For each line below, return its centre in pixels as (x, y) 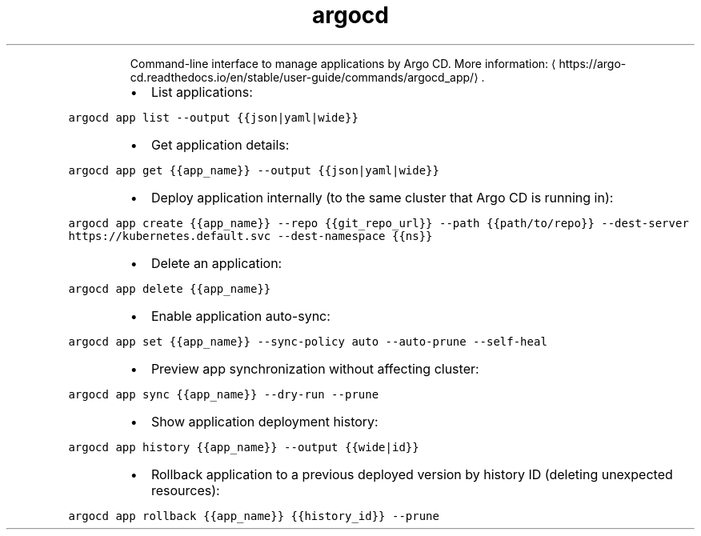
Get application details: (220, 144)
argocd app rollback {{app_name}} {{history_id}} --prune (254, 516)
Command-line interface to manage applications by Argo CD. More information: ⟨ (343, 63)
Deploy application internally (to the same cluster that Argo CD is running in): (382, 197)
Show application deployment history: (264, 421)
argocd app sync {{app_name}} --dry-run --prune (224, 394)
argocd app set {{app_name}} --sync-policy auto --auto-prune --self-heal (308, 341)
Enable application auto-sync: (240, 316)
